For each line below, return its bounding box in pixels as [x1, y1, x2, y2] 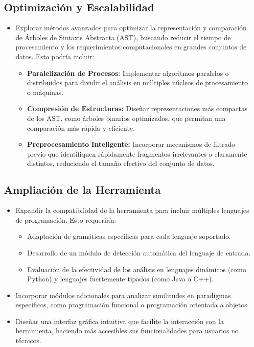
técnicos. [15, 335, 41, 346]
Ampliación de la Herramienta [4, 182, 161, 197]
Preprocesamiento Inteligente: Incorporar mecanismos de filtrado [27, 139, 235, 149]
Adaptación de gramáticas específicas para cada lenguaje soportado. [27, 231, 231, 241]
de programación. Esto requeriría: [15, 214, 116, 225]
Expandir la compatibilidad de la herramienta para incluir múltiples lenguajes [15, 205, 249, 215]
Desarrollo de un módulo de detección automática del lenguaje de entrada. [27, 247, 251, 257]
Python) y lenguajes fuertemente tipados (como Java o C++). [27, 274, 214, 284]
